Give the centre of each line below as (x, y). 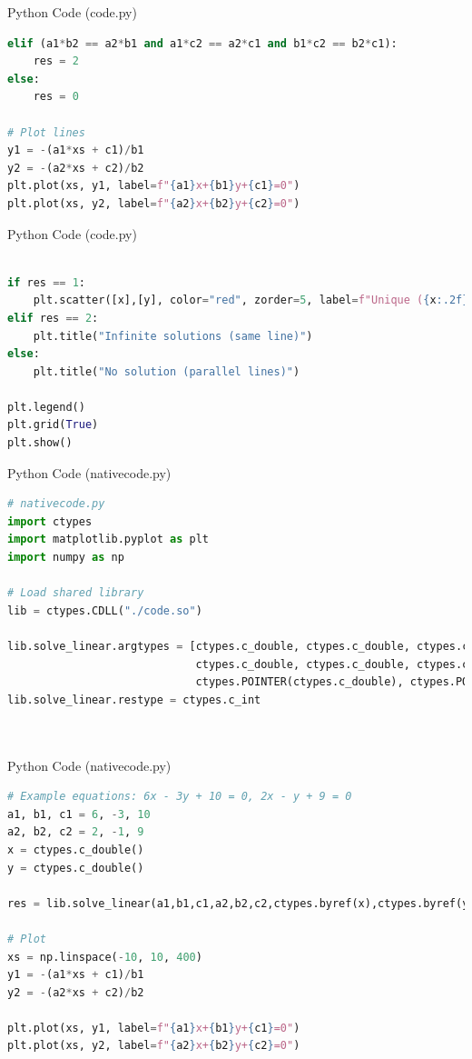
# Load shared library (76, 593)
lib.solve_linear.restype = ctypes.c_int (134, 699)
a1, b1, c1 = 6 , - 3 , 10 (79, 814)
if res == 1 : (46, 282)
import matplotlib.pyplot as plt (108, 539)
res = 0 (56, 97)
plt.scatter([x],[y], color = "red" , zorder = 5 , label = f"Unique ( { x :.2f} (251, 300)
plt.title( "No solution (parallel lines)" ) (167, 371)
